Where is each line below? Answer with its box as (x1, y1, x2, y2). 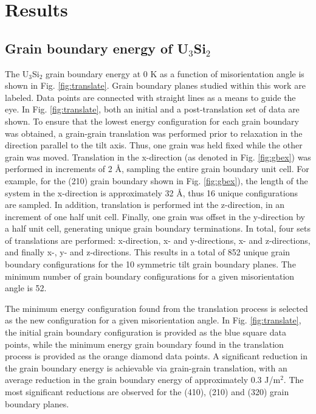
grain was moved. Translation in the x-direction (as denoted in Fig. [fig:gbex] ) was (5, 150, 311, 163)
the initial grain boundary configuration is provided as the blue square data (5, 326, 286, 339)
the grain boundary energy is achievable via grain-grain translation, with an (5, 361, 287, 374)
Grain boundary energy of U (5, 38, 189, 57)
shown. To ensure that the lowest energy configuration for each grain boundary (5, 114, 299, 127)
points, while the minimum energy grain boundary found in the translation (5, 337, 284, 350)
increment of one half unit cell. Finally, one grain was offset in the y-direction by (5, 210, 305, 223)
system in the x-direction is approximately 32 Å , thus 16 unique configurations (5, 186, 298, 199)
